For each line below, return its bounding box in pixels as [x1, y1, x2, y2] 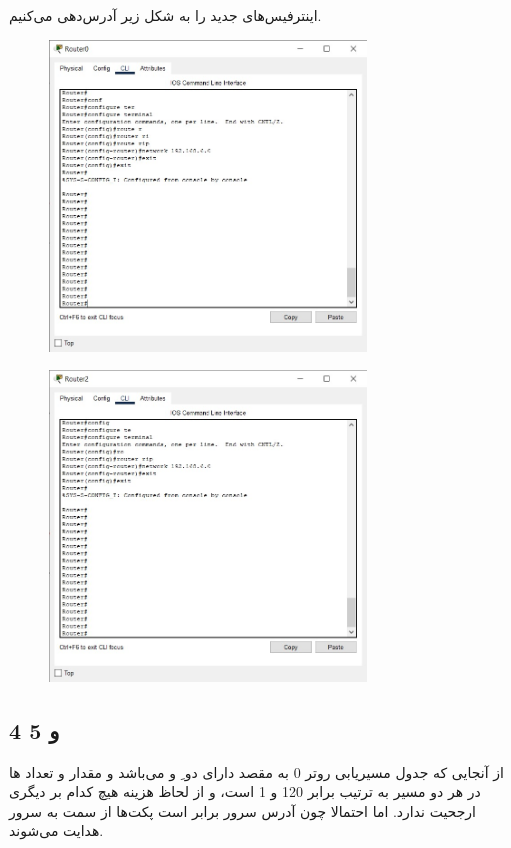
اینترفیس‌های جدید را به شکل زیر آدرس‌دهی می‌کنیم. [9, 5, 322, 26]
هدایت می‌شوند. [9, 820, 104, 841]
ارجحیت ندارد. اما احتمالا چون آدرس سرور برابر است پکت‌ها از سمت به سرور [9, 800, 476, 821]
